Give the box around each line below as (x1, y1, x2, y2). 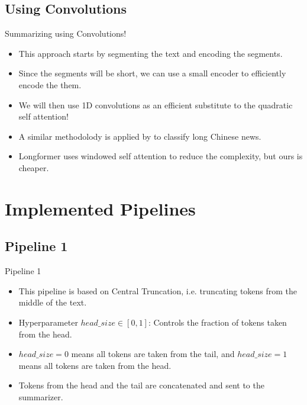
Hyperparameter (18, 316, 78, 328)
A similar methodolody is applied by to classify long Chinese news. (18, 130, 261, 142)
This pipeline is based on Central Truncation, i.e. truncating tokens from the (18, 284, 298, 297)
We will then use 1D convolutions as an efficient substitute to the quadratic (18, 98, 293, 111)
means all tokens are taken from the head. (18, 359, 172, 371)
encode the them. (18, 78, 82, 91)
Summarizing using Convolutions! (5, 27, 127, 40)
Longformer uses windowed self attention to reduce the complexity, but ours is (18, 150, 303, 162)
